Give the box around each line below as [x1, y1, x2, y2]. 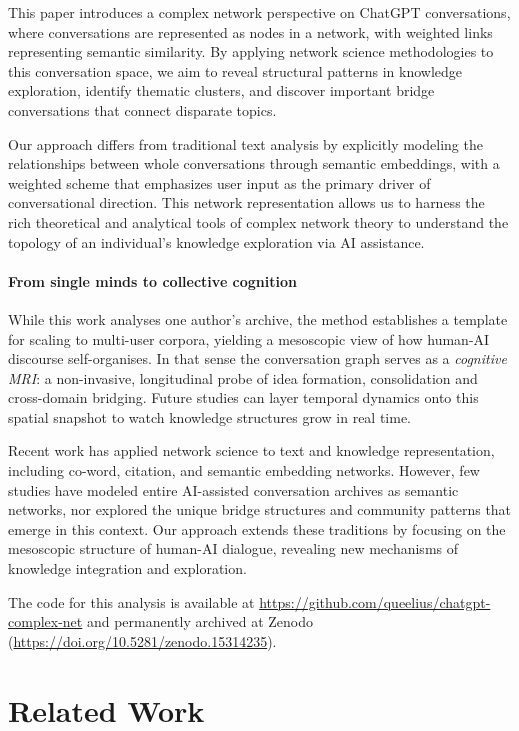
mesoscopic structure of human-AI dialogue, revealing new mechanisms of [8, 538, 459, 559]
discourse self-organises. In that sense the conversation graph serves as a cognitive [8, 348, 507, 369]
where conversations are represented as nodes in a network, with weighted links [8, 21, 493, 42]
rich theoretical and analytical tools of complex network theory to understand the [8, 211, 509, 232]
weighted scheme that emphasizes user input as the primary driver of [8, 172, 431, 193]
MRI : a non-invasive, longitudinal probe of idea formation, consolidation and [8, 367, 478, 388]
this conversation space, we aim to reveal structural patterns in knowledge [8, 60, 462, 81]
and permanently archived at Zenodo [86, 611, 313, 632]
